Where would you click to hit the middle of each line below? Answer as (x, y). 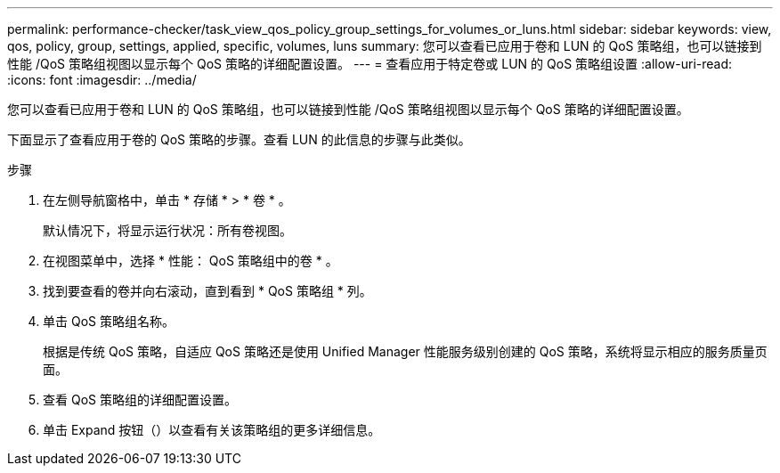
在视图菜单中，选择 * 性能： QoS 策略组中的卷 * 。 (191, 261)
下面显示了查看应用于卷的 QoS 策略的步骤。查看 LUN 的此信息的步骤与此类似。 (239, 139)
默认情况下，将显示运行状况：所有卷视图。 (167, 230)
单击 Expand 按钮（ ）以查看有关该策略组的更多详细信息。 (212, 430)
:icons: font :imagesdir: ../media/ (102, 80)
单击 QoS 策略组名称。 (109, 321)
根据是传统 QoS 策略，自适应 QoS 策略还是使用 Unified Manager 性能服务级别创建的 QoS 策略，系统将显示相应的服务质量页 (405, 351)
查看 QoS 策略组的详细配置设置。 (140, 400)
